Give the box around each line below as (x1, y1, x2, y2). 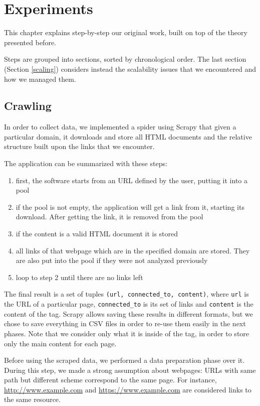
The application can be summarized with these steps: (4, 158, 167, 169)
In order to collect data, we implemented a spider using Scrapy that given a (4, 121, 236, 132)
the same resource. (4, 394, 61, 404)
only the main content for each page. (4, 338, 117, 348)
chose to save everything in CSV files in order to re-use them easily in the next (4, 318, 246, 329)
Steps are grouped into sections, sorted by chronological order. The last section (4, 54, 246, 64)
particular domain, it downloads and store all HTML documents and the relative (4, 131, 252, 142)
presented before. (4, 37, 56, 47)
